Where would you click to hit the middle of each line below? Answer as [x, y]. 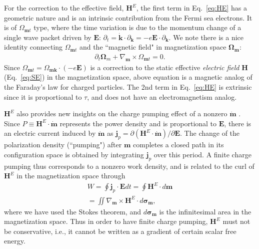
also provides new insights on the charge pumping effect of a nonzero [122, 113]
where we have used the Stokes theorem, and [72, 211]
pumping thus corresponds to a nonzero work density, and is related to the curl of [129, 166]
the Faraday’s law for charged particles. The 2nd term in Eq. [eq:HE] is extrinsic [128, 86]
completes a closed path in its [178, 145]
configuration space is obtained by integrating [74, 154]
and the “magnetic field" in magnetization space [153, 47]
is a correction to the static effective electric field [165, 67]
